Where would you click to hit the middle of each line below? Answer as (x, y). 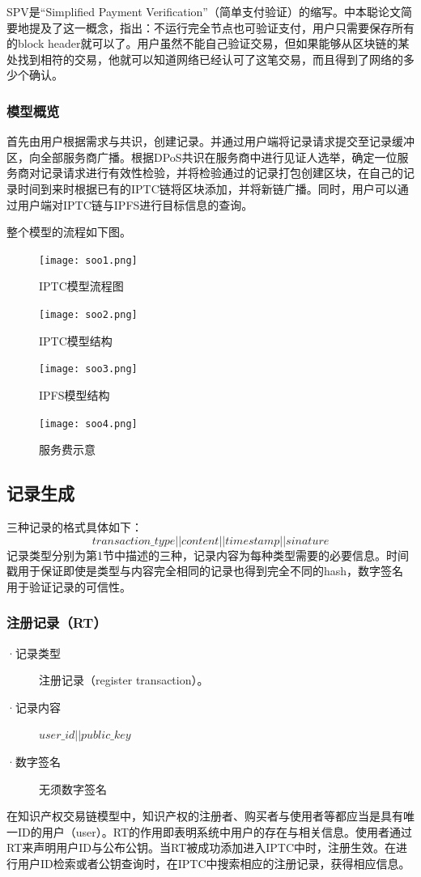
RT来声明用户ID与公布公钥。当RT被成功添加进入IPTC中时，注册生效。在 (202, 847)
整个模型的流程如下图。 (69, 232)
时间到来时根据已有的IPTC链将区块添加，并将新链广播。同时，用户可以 (207, 188)
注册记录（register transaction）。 (124, 680)
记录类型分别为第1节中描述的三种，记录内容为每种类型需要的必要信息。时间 (208, 555)
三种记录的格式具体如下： (74, 526)
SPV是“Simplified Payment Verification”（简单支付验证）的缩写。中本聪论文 (204, 11)
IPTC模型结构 (76, 340)
